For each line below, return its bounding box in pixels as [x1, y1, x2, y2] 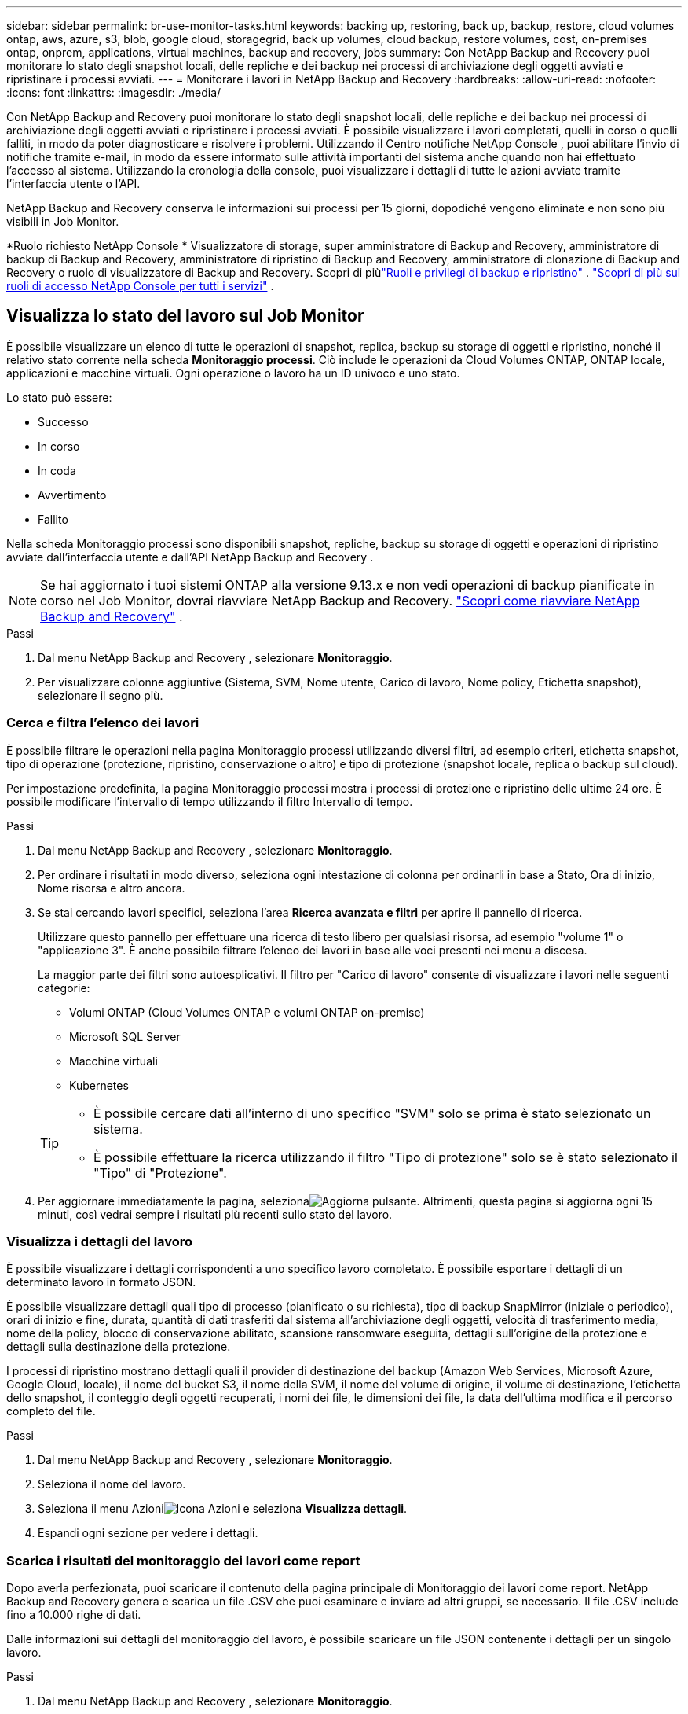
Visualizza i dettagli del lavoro [6, 1233, 193, 1249]
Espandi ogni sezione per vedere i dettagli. [38, 1526, 258, 1540]
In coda [38, 463, 76, 477]
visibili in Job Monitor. [6, 215, 119, 228]
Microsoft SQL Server [69, 1029, 181, 1043]
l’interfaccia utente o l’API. [6, 177, 141, 190]
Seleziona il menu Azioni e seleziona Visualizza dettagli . [38, 1502, 408, 1516]
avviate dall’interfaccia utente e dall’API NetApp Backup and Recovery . [6, 550, 374, 564]
